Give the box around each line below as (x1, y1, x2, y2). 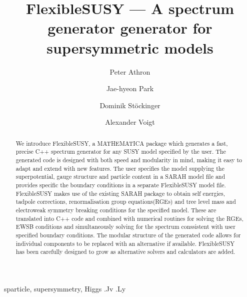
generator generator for (47, 18, 212, 38)
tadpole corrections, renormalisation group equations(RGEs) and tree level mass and (15, 197, 236, 206)
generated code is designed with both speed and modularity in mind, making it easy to (15, 155, 242, 164)
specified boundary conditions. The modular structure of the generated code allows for (15, 230, 241, 239)
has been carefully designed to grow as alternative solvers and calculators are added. (15, 247, 235, 256)
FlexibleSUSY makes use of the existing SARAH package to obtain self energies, (15, 189, 225, 197)
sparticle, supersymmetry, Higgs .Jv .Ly (4, 283, 126, 293)
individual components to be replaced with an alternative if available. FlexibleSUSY (15, 239, 235, 247)
